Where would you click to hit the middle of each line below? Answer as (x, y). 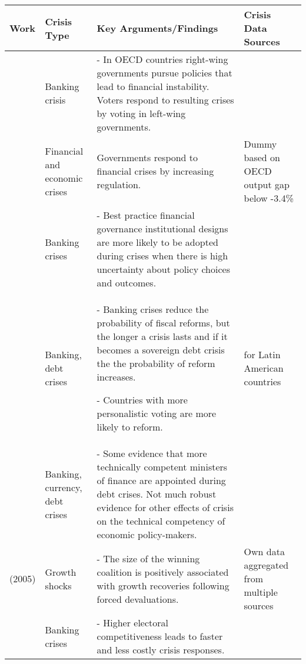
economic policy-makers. (147, 534)
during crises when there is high (162, 256)
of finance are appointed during (161, 480)
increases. (116, 377)
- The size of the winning (148, 558)
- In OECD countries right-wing (162, 59)
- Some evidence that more (152, 453)
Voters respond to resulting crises (165, 100)
